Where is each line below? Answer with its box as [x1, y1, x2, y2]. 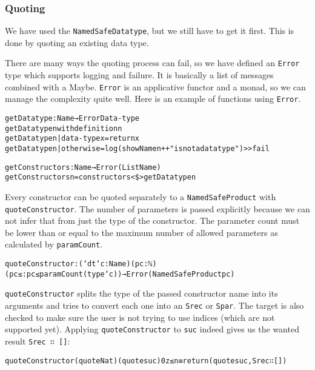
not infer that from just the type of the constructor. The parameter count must [5, 214, 300, 227]
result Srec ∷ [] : [5, 335, 70, 347]
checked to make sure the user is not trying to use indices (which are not [5, 311, 275, 323]
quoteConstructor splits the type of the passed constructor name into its [5, 287, 278, 300]
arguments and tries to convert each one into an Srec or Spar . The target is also [5, 299, 304, 312]
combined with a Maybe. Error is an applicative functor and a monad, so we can [5, 80, 306, 93]
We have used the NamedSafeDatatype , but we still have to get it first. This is [5, 24, 294, 37]
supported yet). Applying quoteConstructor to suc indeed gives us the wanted [5, 323, 299, 335]
